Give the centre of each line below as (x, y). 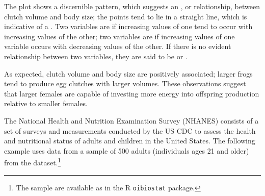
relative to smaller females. (46, 103)
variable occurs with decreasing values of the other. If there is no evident (118, 46)
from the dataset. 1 (33, 162)
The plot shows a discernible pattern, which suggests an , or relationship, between (132, 6)
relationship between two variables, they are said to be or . (96, 56)
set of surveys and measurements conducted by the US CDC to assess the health (130, 130)
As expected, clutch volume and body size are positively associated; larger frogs (128, 73)
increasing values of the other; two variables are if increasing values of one (120, 36)
